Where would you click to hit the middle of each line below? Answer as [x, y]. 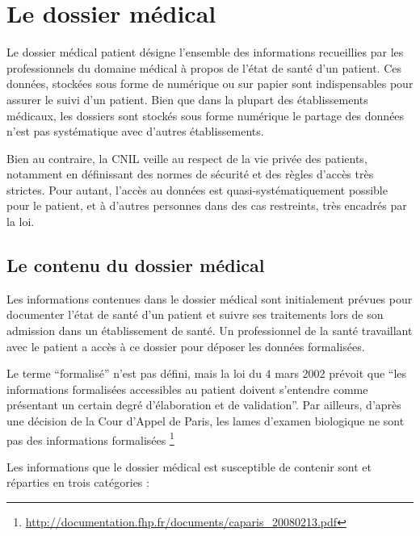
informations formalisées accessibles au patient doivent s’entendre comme [187, 389]
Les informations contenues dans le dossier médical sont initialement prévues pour [210, 298]
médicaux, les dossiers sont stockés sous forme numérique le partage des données [206, 115]
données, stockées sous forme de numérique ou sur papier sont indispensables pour [210, 84]
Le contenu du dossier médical [136, 265]
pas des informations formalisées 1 [90, 438]
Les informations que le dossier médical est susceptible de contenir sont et [189, 466]
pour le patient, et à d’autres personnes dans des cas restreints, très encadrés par [207, 205]
